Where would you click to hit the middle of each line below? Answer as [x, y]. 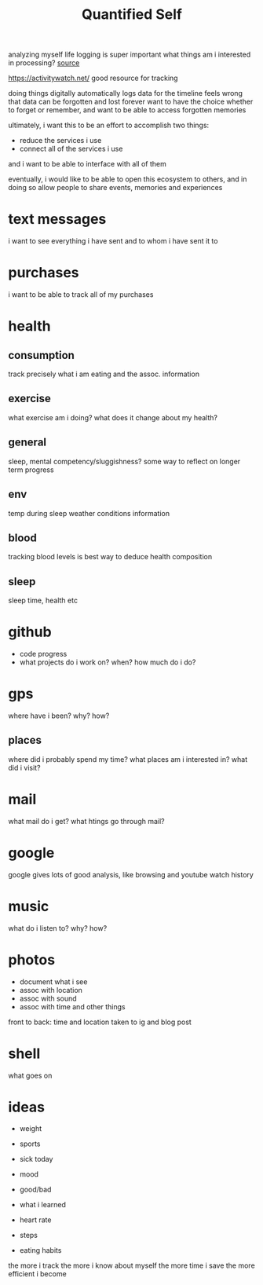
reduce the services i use [60, 141]
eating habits [40, 1250]
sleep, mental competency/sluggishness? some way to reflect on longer [124, 461]
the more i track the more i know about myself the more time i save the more [131, 1265]
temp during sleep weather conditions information [89, 513]
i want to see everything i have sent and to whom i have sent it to [113, 241]
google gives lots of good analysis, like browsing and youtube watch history [131, 874]
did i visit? [24, 767]
